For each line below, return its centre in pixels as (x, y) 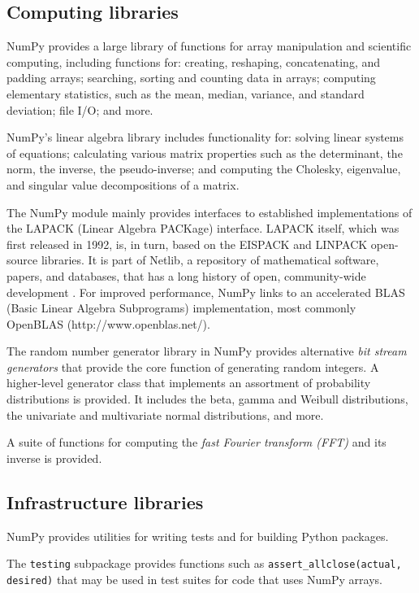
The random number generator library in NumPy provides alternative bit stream (207, 351)
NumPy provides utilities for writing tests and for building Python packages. (198, 536)
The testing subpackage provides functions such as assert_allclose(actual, (204, 563)
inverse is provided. (54, 458)
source (22, 260)
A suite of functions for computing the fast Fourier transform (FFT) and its (197, 442)
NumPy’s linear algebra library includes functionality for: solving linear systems (205, 137)
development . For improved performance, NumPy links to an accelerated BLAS (206, 292)
